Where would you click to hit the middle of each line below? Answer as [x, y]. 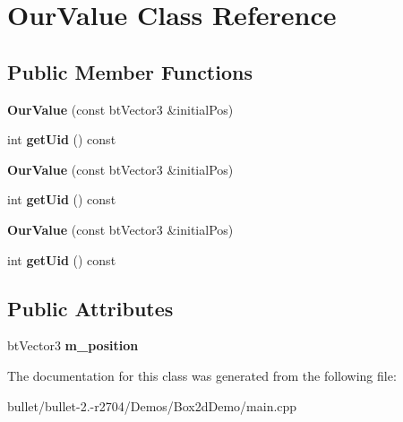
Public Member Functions [130, 71]
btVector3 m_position [73, 345]
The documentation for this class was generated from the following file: [202, 375]
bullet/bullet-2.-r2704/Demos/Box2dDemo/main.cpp [152, 405]
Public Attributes [90, 308]
